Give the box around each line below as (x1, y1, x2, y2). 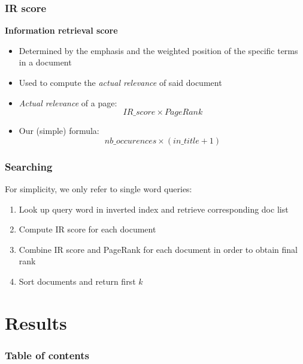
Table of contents (5, 347, 89, 362)
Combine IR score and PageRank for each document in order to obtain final (19, 243, 298, 255)
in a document (19, 56, 72, 68)
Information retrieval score (5, 24, 118, 37)
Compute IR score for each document (19, 223, 156, 235)
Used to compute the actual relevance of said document (19, 76, 222, 88)
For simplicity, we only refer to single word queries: (5, 183, 192, 195)
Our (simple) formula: (19, 124, 99, 137)
